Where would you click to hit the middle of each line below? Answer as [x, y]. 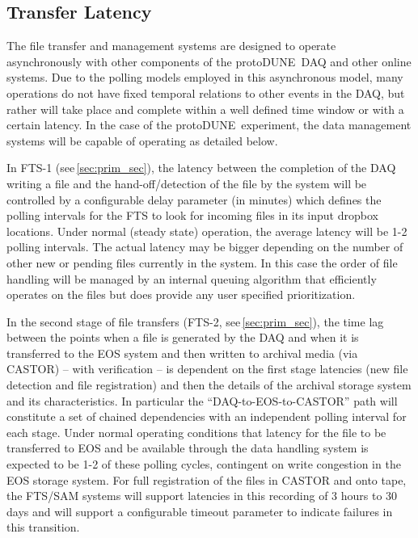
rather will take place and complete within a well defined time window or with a [205, 109]
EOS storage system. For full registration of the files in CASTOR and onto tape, [207, 479]
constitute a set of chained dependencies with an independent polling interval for [207, 416]
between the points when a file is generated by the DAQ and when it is [183, 337]
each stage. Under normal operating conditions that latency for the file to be [196, 432]
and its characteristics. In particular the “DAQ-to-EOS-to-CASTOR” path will [202, 400]
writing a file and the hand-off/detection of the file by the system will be [187, 183]
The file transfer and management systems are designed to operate [171, 46]
